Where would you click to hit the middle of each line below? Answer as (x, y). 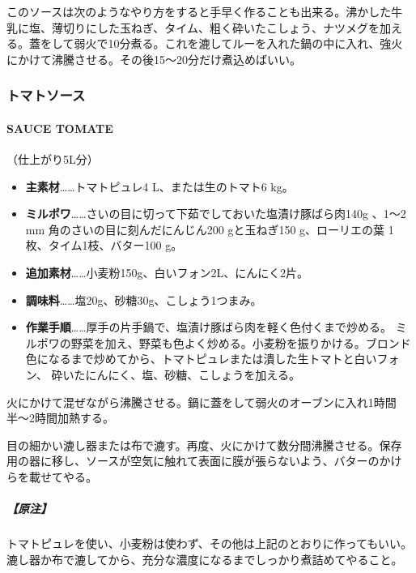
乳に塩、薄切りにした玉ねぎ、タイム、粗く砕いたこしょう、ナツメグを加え (205, 27)
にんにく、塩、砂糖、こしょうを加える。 (193, 374)
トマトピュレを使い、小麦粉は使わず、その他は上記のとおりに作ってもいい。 (210, 543)
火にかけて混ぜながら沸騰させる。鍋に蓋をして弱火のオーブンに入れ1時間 (202, 402)
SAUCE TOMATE (60, 128)
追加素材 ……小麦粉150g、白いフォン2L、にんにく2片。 (167, 272)
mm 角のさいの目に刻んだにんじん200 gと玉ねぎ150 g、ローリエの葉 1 (210, 229)
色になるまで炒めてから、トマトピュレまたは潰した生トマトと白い (201, 359)
